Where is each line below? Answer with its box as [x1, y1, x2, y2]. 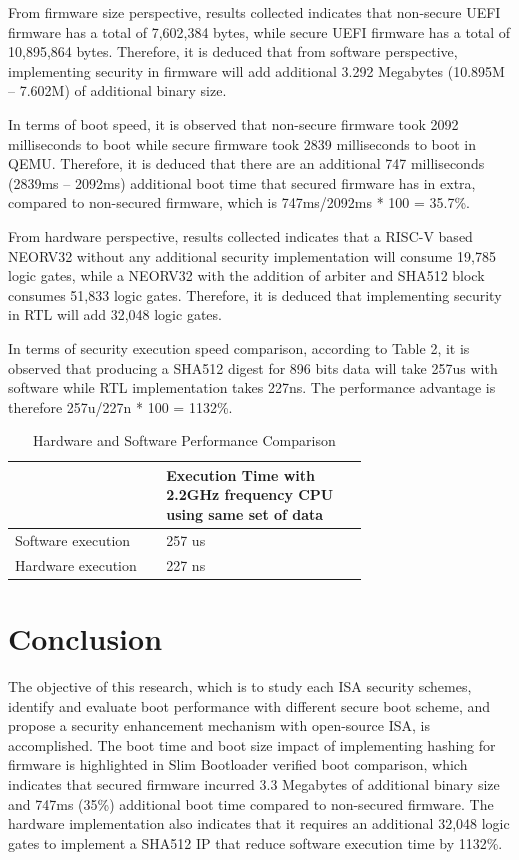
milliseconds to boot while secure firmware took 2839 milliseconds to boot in [8, 133, 476, 154]
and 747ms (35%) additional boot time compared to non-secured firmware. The [8, 793, 494, 814]
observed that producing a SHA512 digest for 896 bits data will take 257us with [8, 357, 498, 378]
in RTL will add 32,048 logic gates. [8, 304, 222, 325]
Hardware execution [15, 554, 137, 575]
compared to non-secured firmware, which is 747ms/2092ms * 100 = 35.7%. [8, 192, 471, 213]
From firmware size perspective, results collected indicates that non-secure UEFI [8, 2, 501, 22]
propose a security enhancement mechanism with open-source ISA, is [8, 715, 431, 736]
